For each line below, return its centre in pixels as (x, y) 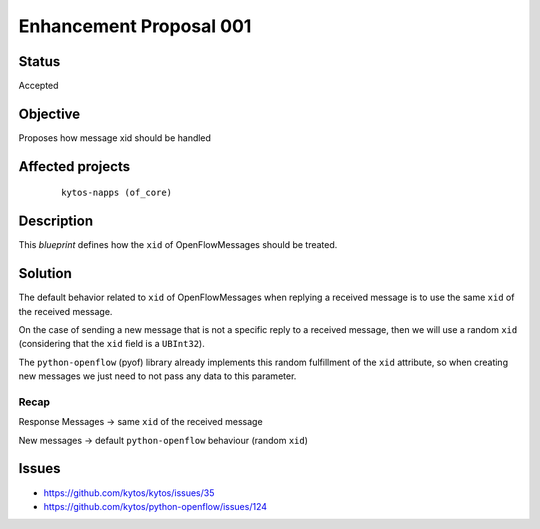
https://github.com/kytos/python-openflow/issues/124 (155, 506)
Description (56, 221)
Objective (49, 113)
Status (39, 61)
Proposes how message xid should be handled (115, 137)
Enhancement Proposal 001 (135, 26)
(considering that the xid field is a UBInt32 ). (111, 344)
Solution (45, 273)
